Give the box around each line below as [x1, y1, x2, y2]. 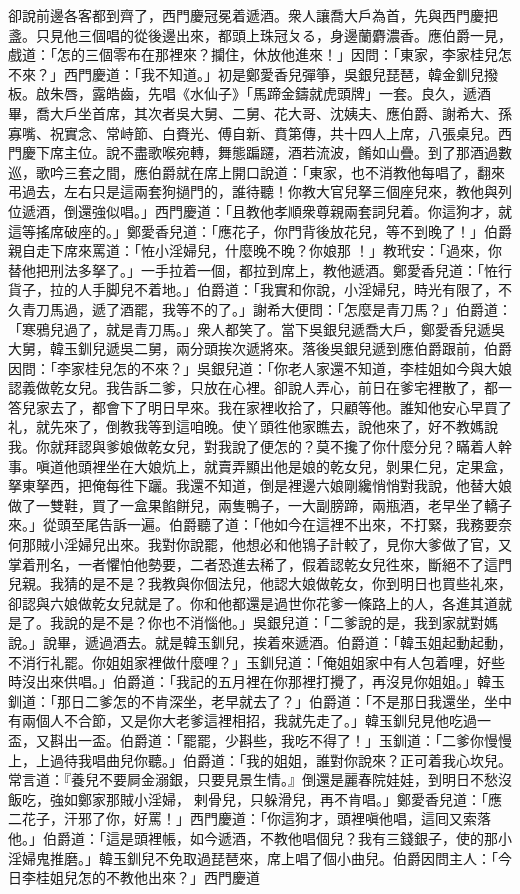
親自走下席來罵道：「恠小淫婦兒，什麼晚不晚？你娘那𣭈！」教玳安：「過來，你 [8, 240, 502, 261]
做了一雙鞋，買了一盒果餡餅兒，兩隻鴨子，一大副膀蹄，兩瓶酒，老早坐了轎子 [8, 494, 512, 515]
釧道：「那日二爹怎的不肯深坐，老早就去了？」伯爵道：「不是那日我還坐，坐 [8, 690, 498, 711]
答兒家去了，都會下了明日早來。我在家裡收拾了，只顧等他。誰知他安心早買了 [8, 396, 512, 417]
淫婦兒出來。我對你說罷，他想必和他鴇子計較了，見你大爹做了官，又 [63, 534, 512, 555]
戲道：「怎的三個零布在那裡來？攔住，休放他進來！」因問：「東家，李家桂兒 [8, 44, 498, 65]
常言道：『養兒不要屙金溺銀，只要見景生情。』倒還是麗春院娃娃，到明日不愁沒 [8, 769, 512, 790]
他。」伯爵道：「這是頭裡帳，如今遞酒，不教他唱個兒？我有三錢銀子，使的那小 [8, 827, 512, 848]
